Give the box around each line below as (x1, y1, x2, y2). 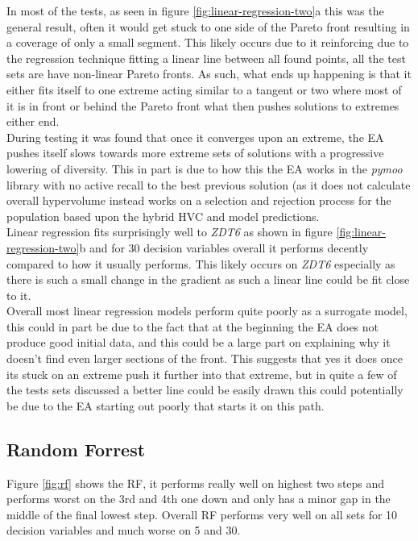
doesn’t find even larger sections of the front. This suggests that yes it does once (6, 350, 403, 367)
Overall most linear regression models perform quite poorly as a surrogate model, (6, 302, 408, 319)
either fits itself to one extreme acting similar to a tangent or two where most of (6, 81, 402, 98)
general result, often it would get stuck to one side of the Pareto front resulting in (6, 18, 410, 35)
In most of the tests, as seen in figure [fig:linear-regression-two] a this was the (6, 2, 384, 19)
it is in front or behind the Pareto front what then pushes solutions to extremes (6, 97, 399, 114)
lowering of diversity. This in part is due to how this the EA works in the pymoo (6, 160, 403, 177)
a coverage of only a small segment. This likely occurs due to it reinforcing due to (6, 34, 409, 51)
